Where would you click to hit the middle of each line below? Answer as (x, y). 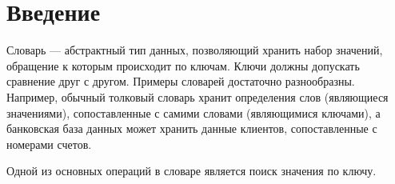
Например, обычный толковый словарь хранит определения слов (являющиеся (197, 96)
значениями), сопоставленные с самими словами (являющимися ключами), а (194, 112)
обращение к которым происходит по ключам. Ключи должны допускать (183, 65)
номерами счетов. (49, 144)
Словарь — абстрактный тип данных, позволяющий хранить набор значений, (195, 50)
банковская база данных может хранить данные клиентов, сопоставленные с (192, 128)
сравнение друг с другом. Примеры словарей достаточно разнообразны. (181, 81)
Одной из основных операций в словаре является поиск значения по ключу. (192, 171)
